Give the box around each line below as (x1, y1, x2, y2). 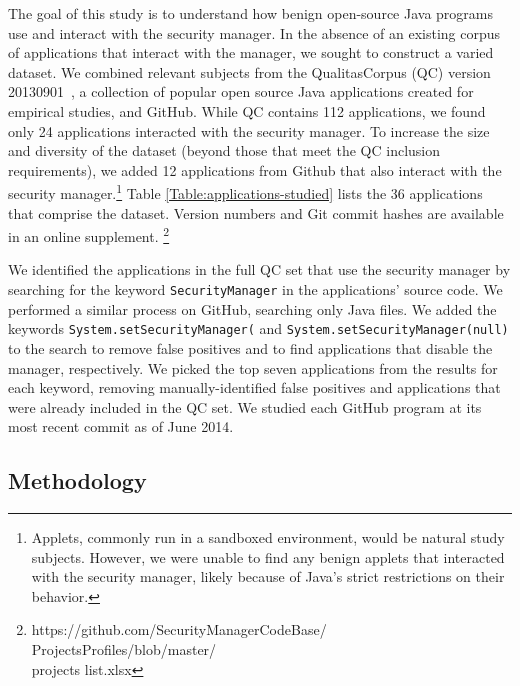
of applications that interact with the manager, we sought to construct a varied (8, 42, 494, 63)
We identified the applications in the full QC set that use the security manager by (8, 259, 511, 280)
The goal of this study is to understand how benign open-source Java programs (8, 3, 493, 23)
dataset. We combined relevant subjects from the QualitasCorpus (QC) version (8, 61, 491, 82)
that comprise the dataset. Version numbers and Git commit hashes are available (8, 202, 504, 223)
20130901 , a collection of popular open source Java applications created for (8, 81, 474, 102)
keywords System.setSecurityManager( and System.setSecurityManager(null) (8, 318, 509, 339)
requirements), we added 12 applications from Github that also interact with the (8, 159, 502, 180)
